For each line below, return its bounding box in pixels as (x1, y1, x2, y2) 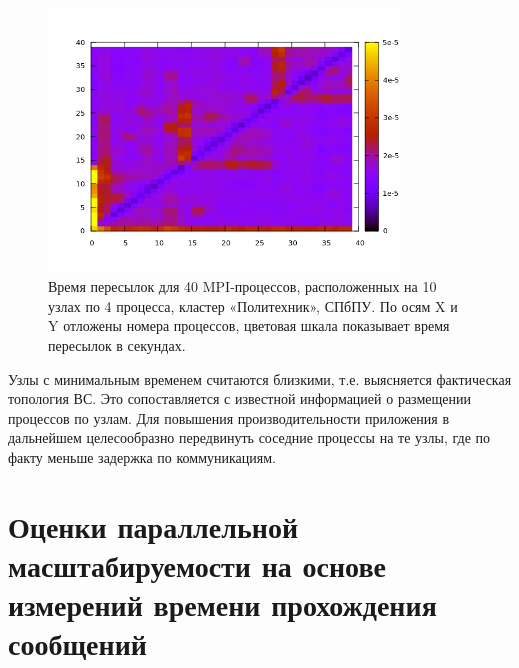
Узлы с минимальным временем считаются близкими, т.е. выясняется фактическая (8, 368, 512, 389)
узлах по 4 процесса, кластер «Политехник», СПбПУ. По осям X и (48, 295, 458, 316)
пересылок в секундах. (48, 334, 186, 355)
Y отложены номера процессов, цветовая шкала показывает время (48, 315, 450, 336)
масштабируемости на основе (8, 544, 386, 585)
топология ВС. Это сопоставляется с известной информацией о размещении (8, 388, 471, 409)
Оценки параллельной (8, 505, 299, 546)
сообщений (8, 623, 147, 664)
